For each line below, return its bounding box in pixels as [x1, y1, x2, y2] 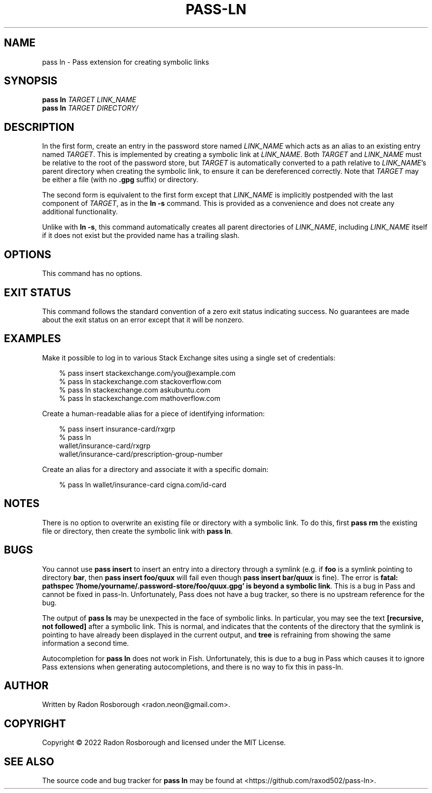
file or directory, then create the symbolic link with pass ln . [42, 526, 233, 535]
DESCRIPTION [4, 120, 74, 133]
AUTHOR [4, 679, 49, 692]
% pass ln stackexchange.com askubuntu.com [59, 385, 211, 394]
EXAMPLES [4, 332, 61, 345]
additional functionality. [42, 207, 118, 216]
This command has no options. [42, 269, 143, 278]
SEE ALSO [4, 755, 54, 768]
